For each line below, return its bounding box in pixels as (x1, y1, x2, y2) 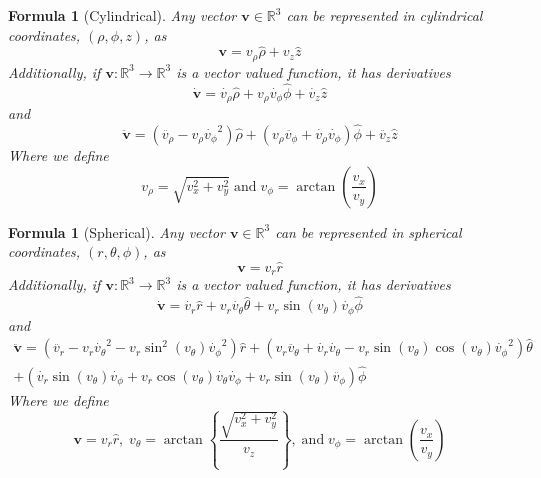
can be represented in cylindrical (286, 5, 483, 25)
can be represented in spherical (275, 221, 462, 242)
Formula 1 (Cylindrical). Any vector (8, 5, 237, 25)
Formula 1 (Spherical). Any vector (8, 221, 225, 242)
